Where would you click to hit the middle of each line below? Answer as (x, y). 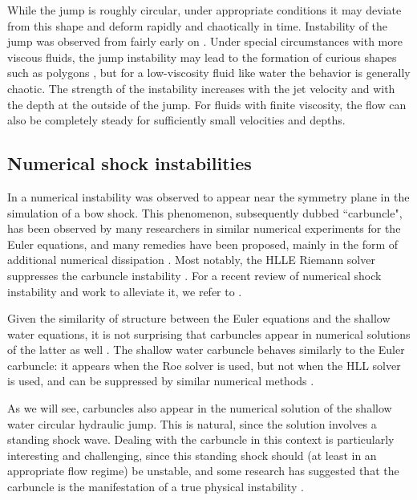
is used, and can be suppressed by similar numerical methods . (161, 381)
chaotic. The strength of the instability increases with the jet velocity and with (201, 88)
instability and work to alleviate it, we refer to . (125, 291)
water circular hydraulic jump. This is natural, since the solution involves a (192, 423)
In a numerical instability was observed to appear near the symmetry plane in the (208, 196)
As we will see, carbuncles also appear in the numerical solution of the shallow (200, 408)
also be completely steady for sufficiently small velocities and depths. (176, 120)
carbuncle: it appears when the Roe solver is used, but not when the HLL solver (204, 365)
